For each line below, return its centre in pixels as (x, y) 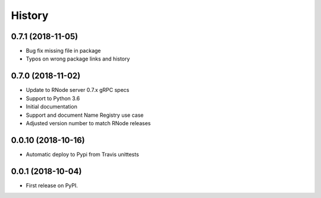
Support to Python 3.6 (53, 98)
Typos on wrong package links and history (78, 59)
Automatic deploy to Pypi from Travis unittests (82, 154)
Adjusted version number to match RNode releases (88, 123)
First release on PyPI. (52, 185)
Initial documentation (51, 107)
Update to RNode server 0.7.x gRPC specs (78, 90)
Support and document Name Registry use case (85, 115)
